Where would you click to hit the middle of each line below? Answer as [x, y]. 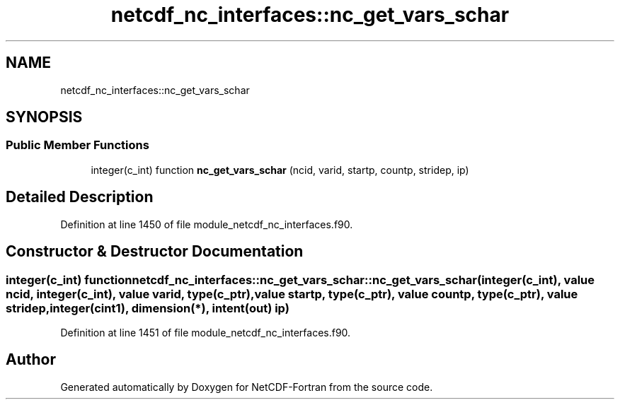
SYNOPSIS [44, 117]
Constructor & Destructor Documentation [155, 252]
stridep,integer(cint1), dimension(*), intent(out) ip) [148, 308]
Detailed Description [80, 197]
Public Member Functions [77, 145]
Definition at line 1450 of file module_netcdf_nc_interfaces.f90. [207, 224]
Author [31, 360]
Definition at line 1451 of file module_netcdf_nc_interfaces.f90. [206, 332]
